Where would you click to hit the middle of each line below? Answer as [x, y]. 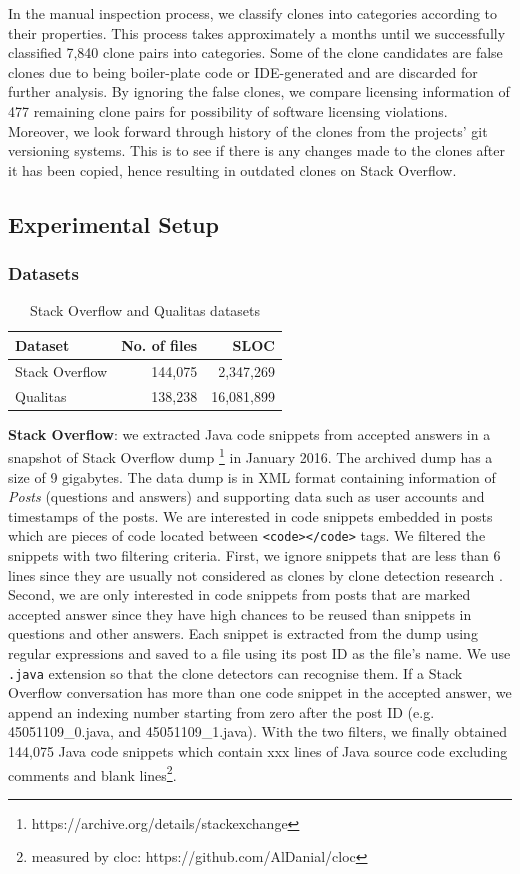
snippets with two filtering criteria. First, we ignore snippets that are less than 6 [254, 555]
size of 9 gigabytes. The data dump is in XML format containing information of [252, 476]
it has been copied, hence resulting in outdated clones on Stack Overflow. [232, 169]
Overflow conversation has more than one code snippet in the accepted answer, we [260, 692]
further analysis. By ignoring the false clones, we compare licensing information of [259, 91]
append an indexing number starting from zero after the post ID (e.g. [221, 711]
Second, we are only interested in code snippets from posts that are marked [239, 594]
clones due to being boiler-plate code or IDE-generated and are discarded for [243, 71]
